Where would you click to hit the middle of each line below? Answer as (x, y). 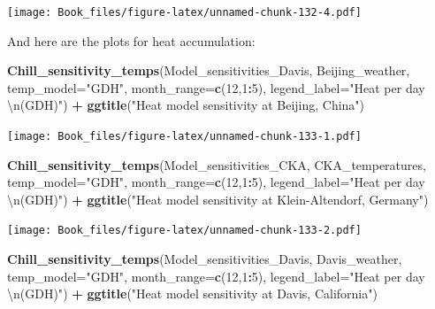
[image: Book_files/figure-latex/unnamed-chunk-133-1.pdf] (184, 137)
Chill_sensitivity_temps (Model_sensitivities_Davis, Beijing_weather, (209, 70)
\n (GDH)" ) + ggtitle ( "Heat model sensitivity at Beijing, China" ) (186, 105)
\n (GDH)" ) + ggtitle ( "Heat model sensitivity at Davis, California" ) (192, 294)
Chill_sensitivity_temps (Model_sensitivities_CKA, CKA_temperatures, (217, 164)
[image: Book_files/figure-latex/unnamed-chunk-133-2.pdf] (184, 231)
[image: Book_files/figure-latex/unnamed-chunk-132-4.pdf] (184, 12)
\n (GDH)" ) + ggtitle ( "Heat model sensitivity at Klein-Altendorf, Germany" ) (218, 199)
